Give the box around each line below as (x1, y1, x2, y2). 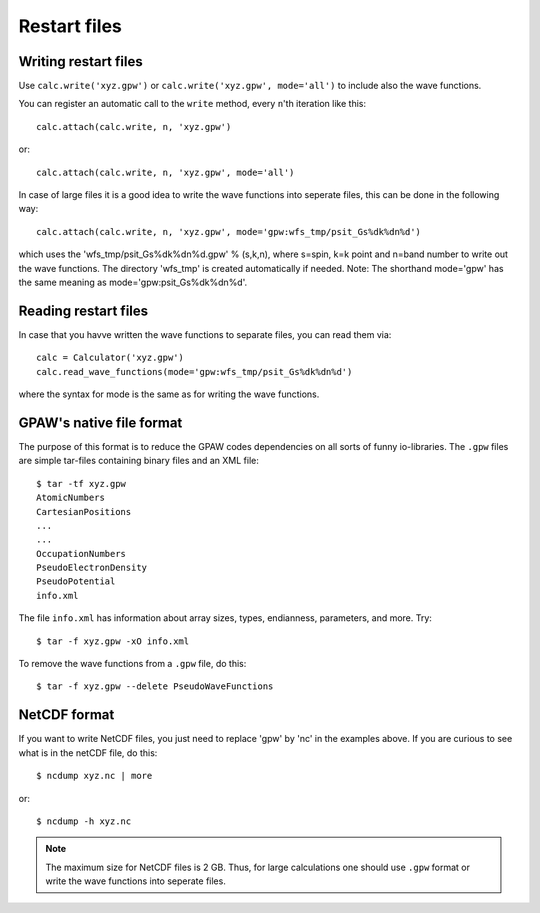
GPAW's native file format (18, 414, 183, 431)
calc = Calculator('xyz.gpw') (36, 352, 185, 364)
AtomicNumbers (36, 492, 105, 504)
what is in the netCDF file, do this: (18, 746, 158, 759)
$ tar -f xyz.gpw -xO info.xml (36, 635, 190, 647)
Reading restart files (18, 302, 149, 319)
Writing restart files (18, 53, 144, 70)
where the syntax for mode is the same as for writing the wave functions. (18, 388, 320, 400)
